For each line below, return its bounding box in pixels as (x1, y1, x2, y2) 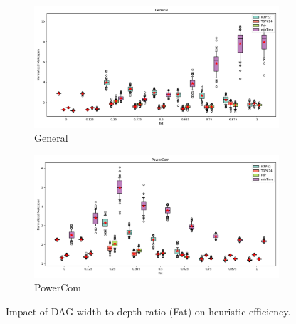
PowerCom (34, 280, 81, 295)
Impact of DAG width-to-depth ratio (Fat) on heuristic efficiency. (6, 303, 291, 318)
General (34, 130, 68, 145)
